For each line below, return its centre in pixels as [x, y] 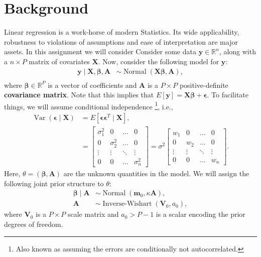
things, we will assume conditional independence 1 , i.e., [89, 105]
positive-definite [204, 85]
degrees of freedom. [34, 224]
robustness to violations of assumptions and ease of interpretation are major [121, 41]
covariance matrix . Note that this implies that [79, 95]
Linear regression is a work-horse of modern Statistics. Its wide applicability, [122, 32]
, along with [237, 51]
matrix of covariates [59, 61]
